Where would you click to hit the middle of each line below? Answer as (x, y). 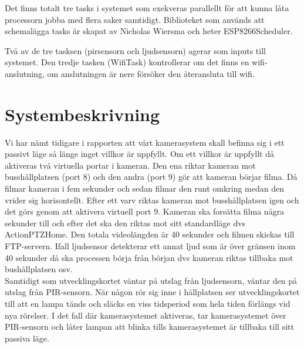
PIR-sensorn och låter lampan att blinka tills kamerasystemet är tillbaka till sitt (149, 327)
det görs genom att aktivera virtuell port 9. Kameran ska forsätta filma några (145, 211)
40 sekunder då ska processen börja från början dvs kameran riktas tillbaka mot (149, 257)
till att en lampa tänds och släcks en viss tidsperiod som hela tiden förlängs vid (148, 303)
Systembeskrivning (82, 114)
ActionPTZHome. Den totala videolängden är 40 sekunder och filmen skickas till (150, 234)
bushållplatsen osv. (39, 269)
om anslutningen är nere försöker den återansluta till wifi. (151, 73)
